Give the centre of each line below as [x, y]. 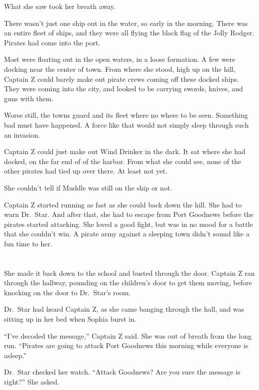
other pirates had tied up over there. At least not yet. [86, 171]
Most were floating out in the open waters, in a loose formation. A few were [120, 59]
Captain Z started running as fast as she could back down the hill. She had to [123, 204]
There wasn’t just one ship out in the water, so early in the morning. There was [126, 23]
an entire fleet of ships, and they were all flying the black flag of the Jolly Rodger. [129, 33]
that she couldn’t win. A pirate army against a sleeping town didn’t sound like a [127, 234]
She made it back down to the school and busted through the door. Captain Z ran [129, 273]
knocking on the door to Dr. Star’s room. [67, 292]
